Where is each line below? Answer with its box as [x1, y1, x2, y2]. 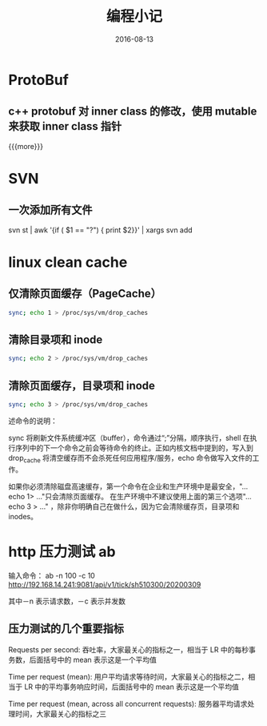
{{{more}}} [8, 141, 44, 151]
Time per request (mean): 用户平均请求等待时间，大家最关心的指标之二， [8, 672, 249, 681]
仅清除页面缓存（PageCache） [8, 287, 161, 300]
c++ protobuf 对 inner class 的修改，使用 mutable [8, 105, 257, 119]
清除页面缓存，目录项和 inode [8, 378, 156, 393]
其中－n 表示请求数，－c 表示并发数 [8, 596, 126, 606]
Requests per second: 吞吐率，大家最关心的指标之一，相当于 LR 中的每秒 [8, 644, 249, 654]
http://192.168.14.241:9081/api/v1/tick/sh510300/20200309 [8, 579, 201, 589]
